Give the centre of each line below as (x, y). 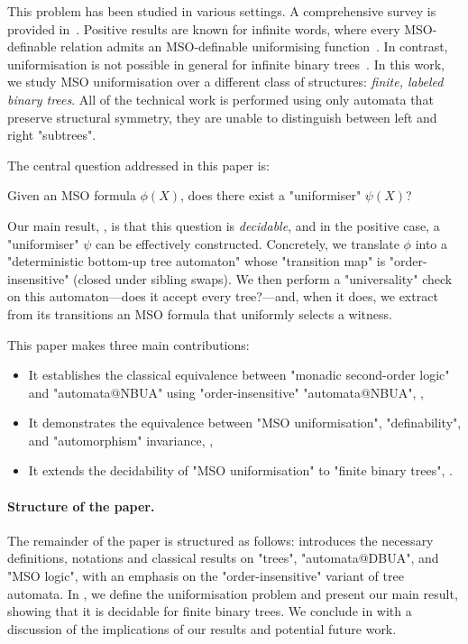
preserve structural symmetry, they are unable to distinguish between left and (222, 117)
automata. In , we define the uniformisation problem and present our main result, (233, 593)
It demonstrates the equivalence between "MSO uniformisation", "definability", (245, 423)
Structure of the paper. (81, 506)
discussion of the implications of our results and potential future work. (202, 628)
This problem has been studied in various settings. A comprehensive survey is (222, 11)
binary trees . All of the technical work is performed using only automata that (220, 99)
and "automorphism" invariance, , (121, 440)
